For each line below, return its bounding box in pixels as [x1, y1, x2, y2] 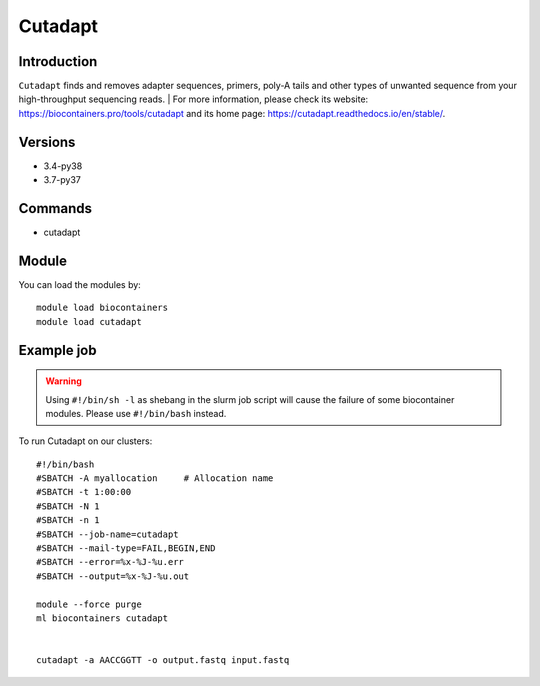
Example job [18, 341, 97, 359]
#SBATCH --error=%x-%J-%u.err [36, 556, 185, 568]
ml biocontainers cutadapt [36, 613, 169, 624]
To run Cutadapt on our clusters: [18, 435, 153, 447]
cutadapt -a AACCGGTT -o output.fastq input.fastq [36, 655, 290, 666]
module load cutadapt [36, 316, 142, 327]
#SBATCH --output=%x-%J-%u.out [36, 570, 190, 582]
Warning [45, 375, 82, 387]
